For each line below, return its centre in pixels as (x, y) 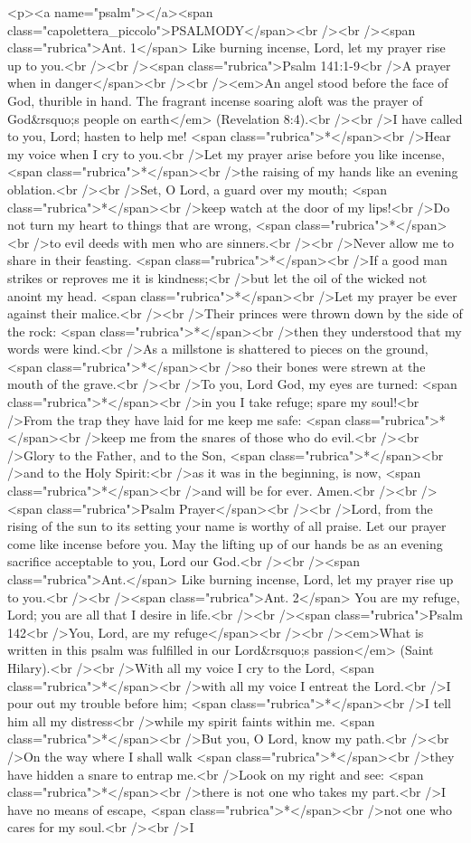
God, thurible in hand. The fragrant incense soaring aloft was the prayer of (215, 100)
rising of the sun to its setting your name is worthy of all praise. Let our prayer (227, 526)
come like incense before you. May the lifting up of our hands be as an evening (225, 543)
